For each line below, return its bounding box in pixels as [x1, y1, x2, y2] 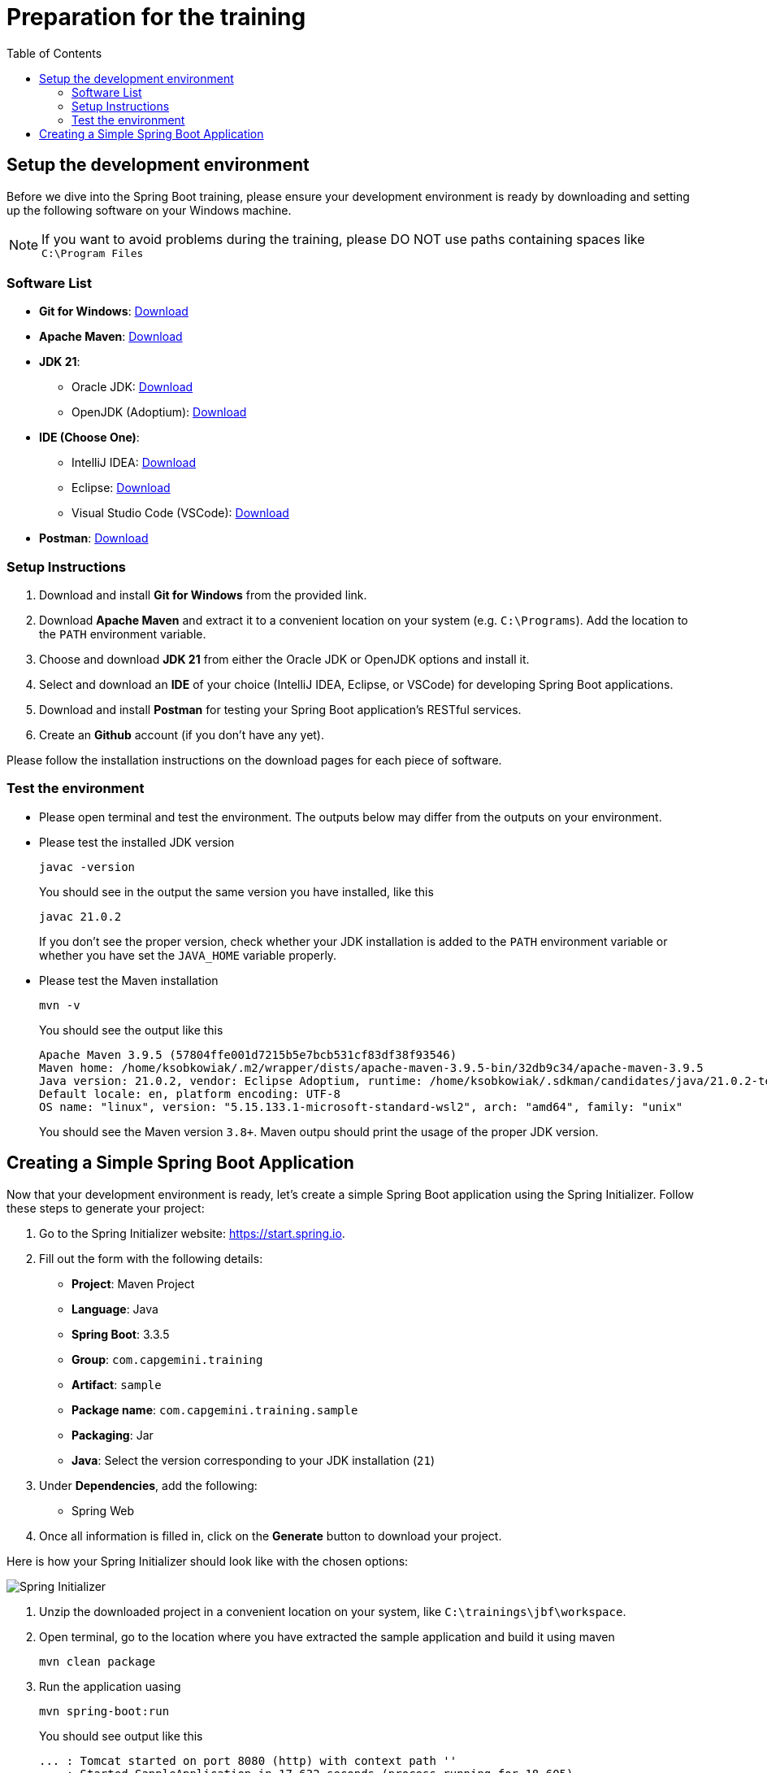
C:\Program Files [41, 246, 144, 259]
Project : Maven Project [71, 1276, 195, 1291]
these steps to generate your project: [6, 1200, 205, 1215]
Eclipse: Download [71, 481, 171, 495]
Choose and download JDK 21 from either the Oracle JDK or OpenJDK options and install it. [39, 652, 530, 667]
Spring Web [71, 1503, 134, 1518]
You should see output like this [39, 1728, 203, 1743]
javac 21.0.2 [39, 909, 122, 923]
